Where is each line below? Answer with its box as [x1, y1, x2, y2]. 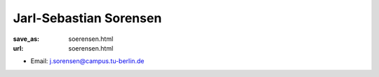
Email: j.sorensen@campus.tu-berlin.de [30, 57, 145, 65]
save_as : [13, 35, 40, 43]
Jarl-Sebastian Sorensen [13, 10, 162, 26]
